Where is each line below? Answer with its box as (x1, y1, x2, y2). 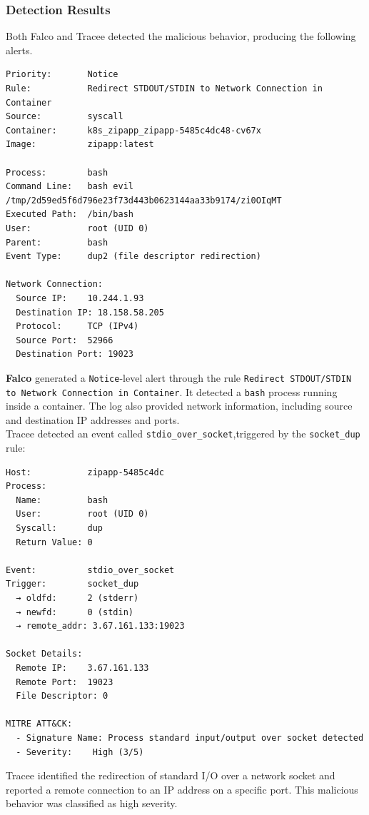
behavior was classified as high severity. (6, 796, 178, 811)
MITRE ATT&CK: (6, 719, 73, 729)
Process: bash (6, 167, 108, 178)
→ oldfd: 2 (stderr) (16, 592, 139, 603)
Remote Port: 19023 (16, 677, 113, 687)
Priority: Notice (6, 69, 118, 80)
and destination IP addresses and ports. (6, 412, 180, 427)
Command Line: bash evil (6, 181, 133, 192)
